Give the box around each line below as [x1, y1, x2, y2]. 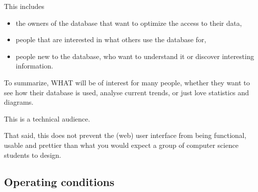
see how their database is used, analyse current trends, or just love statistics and [4, 87, 249, 97]
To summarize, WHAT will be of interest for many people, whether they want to [4, 77, 250, 87]
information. [15, 61, 53, 71]
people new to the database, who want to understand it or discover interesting [15, 51, 254, 61]
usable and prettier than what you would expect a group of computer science [4, 139, 239, 150]
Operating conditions [4, 174, 115, 189]
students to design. [4, 149, 61, 160]
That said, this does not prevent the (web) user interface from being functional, [4, 130, 247, 140]
